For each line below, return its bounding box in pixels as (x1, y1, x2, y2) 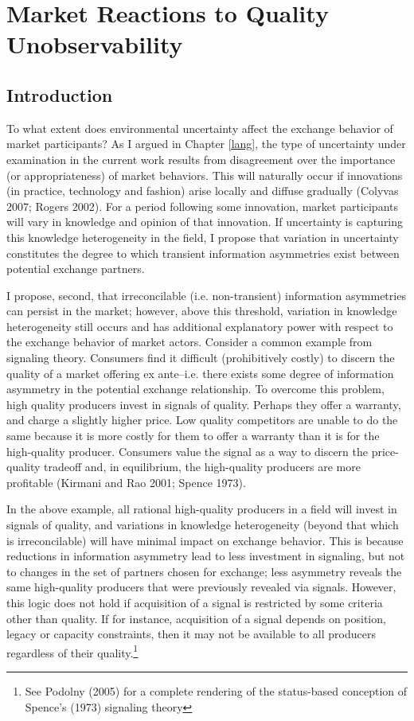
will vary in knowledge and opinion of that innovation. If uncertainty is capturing (6, 213, 404, 230)
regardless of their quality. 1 (6, 641, 139, 661)
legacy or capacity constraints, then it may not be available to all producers (6, 626, 376, 642)
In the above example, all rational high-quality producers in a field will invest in (6, 501, 397, 517)
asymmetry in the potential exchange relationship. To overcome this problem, (6, 380, 385, 397)
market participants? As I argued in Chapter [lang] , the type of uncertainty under (6, 135, 406, 152)
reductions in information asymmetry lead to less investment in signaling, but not (6, 548, 405, 564)
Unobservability (6, 28, 183, 60)
